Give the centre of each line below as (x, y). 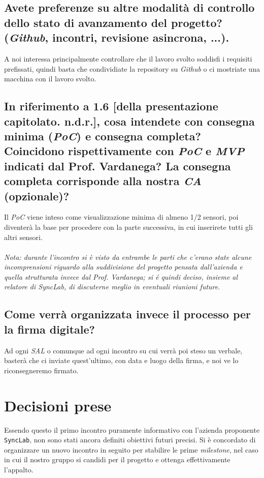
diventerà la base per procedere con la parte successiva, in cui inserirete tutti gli (128, 227)
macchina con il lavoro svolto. (50, 79)
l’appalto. (19, 469)
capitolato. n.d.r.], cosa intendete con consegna (129, 121)
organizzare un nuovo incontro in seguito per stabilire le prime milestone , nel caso (131, 449)
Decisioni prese (58, 405)
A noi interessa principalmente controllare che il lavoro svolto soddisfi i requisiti (128, 58)
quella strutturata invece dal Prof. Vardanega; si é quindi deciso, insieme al (121, 276)
